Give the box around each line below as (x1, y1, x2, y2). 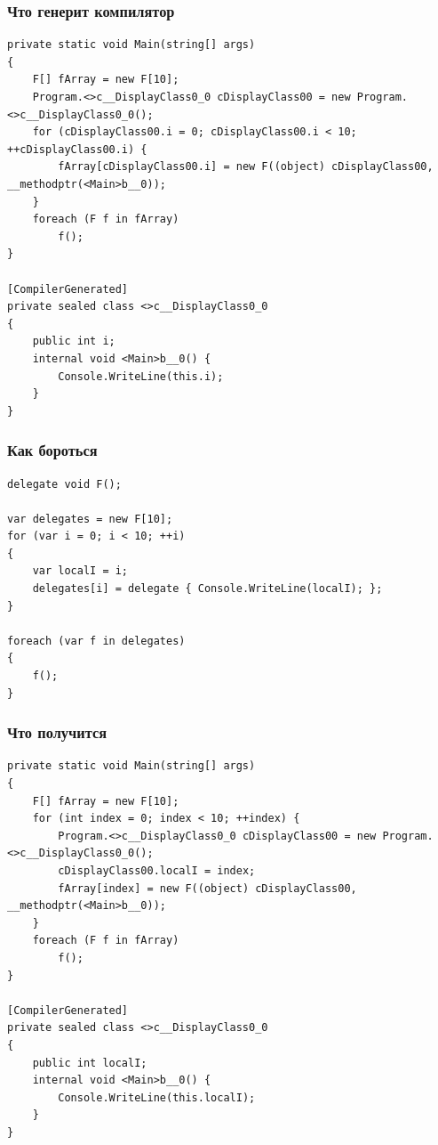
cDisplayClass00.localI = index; (58, 865, 256, 877)
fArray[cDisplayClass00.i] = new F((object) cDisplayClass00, (58, 160, 434, 174)
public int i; (32, 335, 115, 348)
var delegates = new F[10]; (7, 512, 173, 525)
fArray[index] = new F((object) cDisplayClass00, (58, 881, 357, 895)
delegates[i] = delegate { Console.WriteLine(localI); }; (32, 582, 383, 596)
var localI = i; (32, 564, 129, 578)
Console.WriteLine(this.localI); (58, 1091, 256, 1104)
